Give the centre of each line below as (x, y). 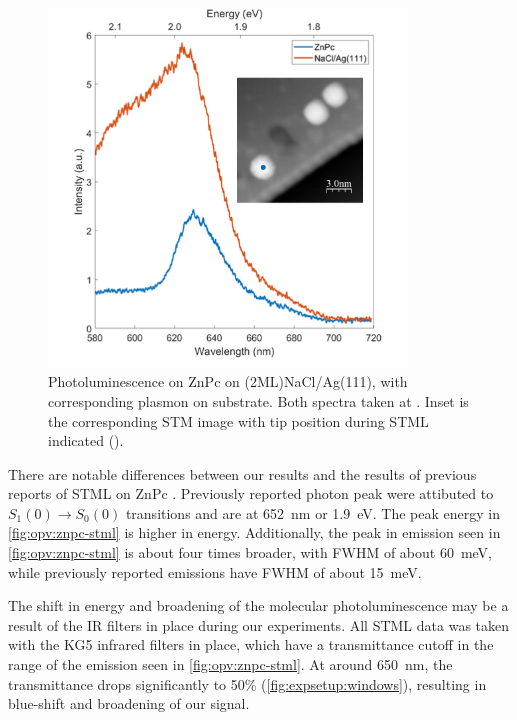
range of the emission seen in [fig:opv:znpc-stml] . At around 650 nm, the (230, 664)
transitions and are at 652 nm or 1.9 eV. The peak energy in (312, 512)
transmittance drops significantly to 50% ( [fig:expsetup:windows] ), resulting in (247, 683)
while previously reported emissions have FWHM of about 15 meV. (215, 571)
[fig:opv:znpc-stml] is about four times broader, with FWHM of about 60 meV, (250, 552)
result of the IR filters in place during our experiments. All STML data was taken (259, 624)
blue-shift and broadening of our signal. (129, 703)
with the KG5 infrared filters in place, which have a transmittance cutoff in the (251, 644)
